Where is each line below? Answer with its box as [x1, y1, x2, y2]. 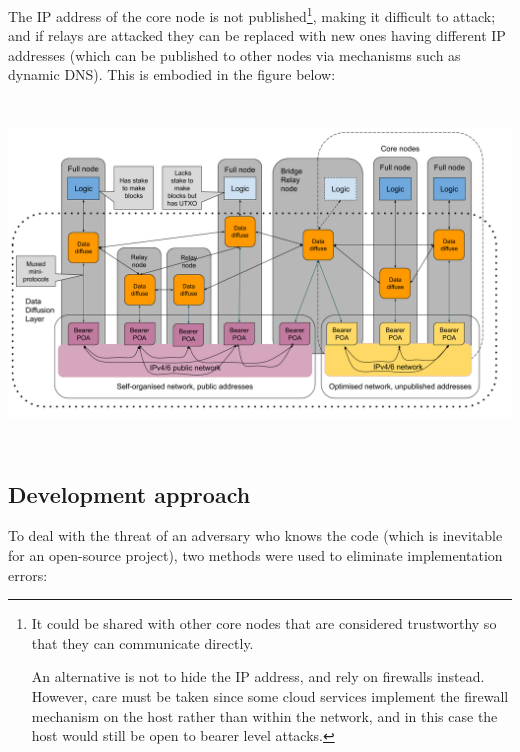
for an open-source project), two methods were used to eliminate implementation [8, 545, 503, 566]
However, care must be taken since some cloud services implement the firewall [31, 686, 509, 707]
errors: [8, 564, 48, 585]
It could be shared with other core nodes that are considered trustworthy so [31, 613, 497, 634]
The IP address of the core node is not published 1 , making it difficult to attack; [8, 3, 496, 26]
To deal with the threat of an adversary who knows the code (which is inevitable [8, 525, 503, 546]
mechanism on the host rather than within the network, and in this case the [31, 705, 498, 726]
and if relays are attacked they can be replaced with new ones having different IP [8, 25, 506, 46]
